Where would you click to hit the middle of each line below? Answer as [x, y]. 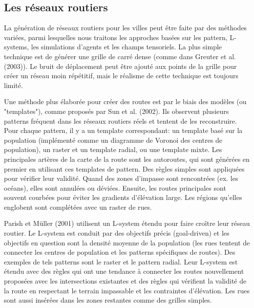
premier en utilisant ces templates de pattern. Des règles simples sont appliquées [124, 168]
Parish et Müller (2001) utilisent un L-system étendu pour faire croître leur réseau [127, 223]
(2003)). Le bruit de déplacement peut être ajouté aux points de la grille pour [120, 66]
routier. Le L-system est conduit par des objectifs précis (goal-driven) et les [117, 233]
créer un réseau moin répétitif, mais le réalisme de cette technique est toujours [121, 76]
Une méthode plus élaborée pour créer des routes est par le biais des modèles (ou [125, 101]
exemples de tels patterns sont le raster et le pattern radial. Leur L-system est [121, 261]
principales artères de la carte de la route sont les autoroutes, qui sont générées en [127, 159]
